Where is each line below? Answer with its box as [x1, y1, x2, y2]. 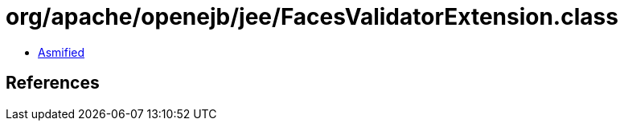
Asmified [38, 45, 85, 59]
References [6, 73, 100, 93]
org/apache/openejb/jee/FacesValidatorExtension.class [6, 3, 618, 30]
